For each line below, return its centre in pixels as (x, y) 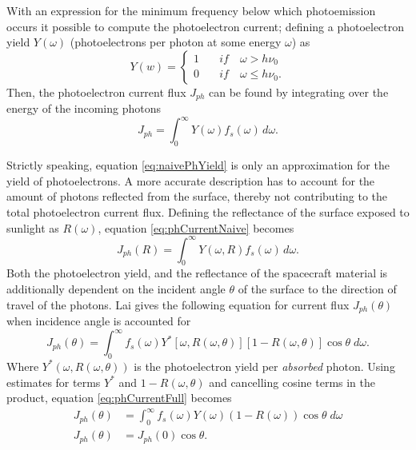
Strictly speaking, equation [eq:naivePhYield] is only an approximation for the (198, 165)
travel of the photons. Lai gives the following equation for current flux (178, 304)
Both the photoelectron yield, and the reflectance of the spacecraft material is (197, 273)
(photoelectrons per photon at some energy (176, 42)
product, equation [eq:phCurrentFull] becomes (119, 398)
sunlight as (33, 227)
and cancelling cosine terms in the (292, 382)
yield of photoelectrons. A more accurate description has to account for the (191, 180)
